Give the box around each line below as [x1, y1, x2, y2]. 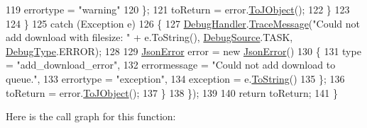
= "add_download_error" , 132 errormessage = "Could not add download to [6, 57, 336, 72]
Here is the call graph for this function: [6, 109, 176, 124]
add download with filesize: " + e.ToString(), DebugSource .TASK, [6, 30, 293, 45]
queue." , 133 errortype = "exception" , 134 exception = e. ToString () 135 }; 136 [6, 71, 345, 86]
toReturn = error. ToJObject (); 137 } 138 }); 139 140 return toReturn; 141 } [6, 85, 338, 100]
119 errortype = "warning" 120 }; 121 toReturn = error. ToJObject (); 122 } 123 [6, 2, 350, 16]
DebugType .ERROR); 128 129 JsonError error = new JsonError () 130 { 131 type [6, 43, 361, 58]
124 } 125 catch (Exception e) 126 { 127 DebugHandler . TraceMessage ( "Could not [6, 16, 361, 30]
